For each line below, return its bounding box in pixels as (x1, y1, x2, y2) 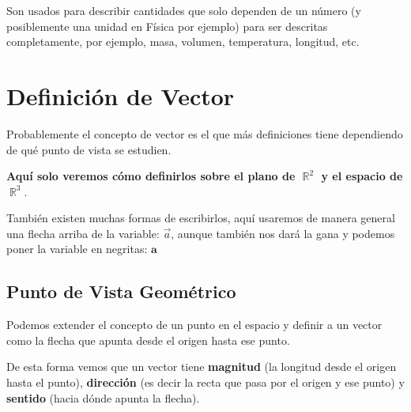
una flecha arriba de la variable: (6, 225, 160, 241)
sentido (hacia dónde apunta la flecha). (6, 389, 200, 406)
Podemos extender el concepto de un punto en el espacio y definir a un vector (6, 316, 383, 333)
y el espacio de (321, 168, 403, 184)
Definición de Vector (6, 79, 235, 112)
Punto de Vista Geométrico (6, 279, 236, 304)
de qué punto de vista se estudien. (6, 141, 172, 157)
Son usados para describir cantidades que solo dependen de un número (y (6, 2, 361, 18)
